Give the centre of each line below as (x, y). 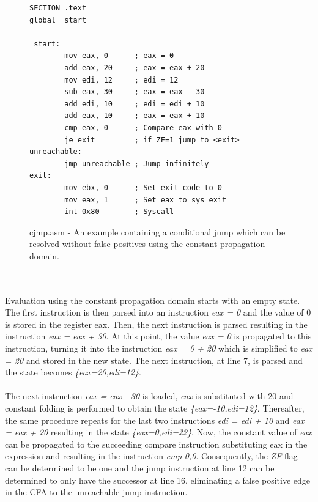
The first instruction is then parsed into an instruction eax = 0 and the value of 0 (158, 312)
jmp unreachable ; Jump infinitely (137, 164)
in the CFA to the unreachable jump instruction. (96, 492)
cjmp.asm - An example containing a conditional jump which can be (157, 231)
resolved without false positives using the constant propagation (147, 244)
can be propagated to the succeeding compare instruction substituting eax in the (156, 444)
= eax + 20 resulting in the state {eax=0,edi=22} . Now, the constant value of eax (158, 432)
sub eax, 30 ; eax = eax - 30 (135, 92)
